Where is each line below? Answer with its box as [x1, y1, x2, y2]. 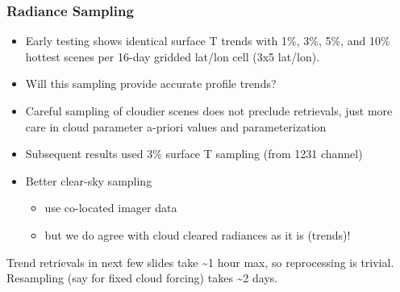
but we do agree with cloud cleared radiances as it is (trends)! [44, 226, 351, 243]
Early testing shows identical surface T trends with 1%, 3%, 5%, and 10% [25, 32, 390, 49]
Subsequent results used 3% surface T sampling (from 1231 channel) [25, 145, 363, 162]
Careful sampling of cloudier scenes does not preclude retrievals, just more [25, 102, 393, 119]
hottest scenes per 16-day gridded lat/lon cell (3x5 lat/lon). [25, 48, 320, 65]
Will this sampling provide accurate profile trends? [25, 75, 277, 92]
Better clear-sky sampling [25, 172, 152, 189]
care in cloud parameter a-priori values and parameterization [25, 118, 327, 135]
